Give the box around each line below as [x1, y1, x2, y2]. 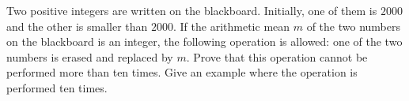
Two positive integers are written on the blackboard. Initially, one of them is [6, 2, 377, 18]
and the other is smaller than [6, 17, 148, 34]
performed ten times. [6, 79, 108, 95]
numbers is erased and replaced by [6, 48, 173, 65]
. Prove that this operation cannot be [186, 48, 368, 65]
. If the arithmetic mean [173, 17, 290, 34]
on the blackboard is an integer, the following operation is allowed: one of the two [6, 33, 403, 50]
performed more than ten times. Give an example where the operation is [6, 64, 358, 80]
